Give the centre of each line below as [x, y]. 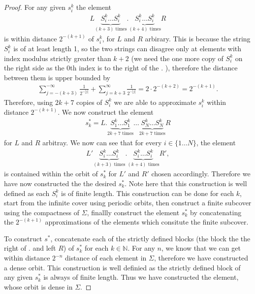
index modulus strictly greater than [58, 58]
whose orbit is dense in [38, 286]
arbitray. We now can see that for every [102, 142]
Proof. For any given [35, 7]
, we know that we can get [201, 248]
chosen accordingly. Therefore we [201, 174]
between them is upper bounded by [57, 77]
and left [44, 248]
